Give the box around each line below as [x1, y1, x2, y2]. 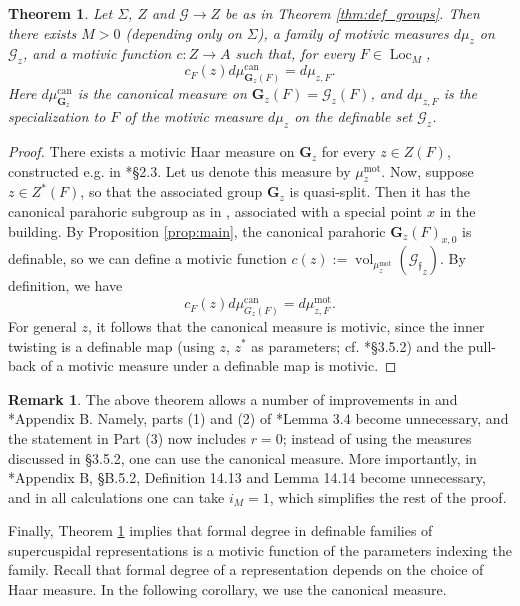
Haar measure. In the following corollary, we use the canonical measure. [8, 579, 447, 600]
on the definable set [294, 106, 413, 127]
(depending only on [125, 22, 242, 43]
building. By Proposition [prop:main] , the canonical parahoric [8, 220, 386, 241]
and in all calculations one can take [8, 486, 225, 507]
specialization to [8, 106, 106, 127]
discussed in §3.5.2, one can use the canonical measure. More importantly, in [8, 447, 477, 468]
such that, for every [235, 43, 355, 64]
